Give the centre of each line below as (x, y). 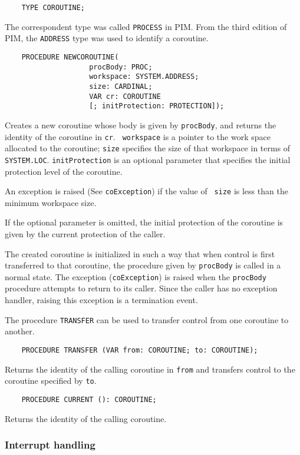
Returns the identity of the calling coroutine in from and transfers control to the (150, 369)
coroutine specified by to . (51, 381)
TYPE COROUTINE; (53, 8)
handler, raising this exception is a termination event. (101, 300)
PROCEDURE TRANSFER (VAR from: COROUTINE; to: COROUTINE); (140, 350)
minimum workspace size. (51, 202)
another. (20, 331)
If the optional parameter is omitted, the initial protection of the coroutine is (144, 222)
